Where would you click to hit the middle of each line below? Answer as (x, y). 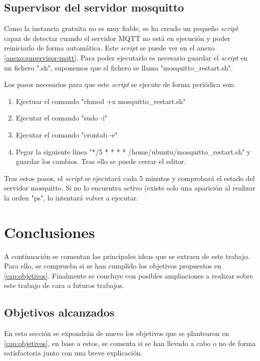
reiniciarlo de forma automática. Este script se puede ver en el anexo (109, 48)
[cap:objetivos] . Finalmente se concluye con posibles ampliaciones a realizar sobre (128, 275)
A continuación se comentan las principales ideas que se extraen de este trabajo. (127, 256)
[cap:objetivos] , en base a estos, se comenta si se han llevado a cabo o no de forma (130, 343)
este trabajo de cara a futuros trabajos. (64, 285)
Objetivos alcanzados (59, 312)
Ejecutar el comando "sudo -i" (62, 118)
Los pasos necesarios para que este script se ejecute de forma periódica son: (119, 84)
